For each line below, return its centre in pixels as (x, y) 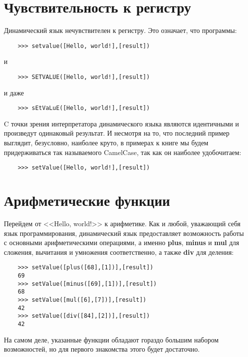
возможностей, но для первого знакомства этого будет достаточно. (102, 349)
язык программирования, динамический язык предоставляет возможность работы (124, 233)
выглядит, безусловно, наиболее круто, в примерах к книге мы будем (106, 143)
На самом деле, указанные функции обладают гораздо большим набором (111, 339)
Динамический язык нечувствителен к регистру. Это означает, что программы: (120, 30)
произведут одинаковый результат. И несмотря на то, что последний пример (117, 133)
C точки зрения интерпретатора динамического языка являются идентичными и (122, 123)
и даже (14, 92)
